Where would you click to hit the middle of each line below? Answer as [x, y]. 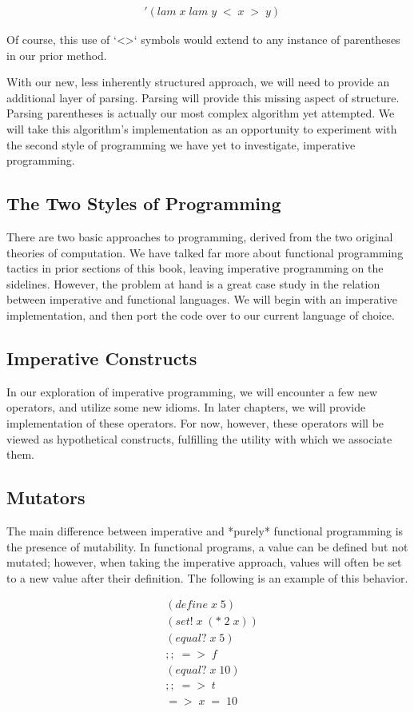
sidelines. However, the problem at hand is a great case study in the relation [193, 283]
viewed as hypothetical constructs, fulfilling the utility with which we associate [199, 438]
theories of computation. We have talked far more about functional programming [205, 252]
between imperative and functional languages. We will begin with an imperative [202, 299]
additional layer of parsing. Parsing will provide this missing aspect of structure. [203, 97]
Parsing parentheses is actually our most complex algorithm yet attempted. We [201, 113]
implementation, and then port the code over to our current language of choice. [201, 314]
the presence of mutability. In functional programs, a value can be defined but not [207, 546]
